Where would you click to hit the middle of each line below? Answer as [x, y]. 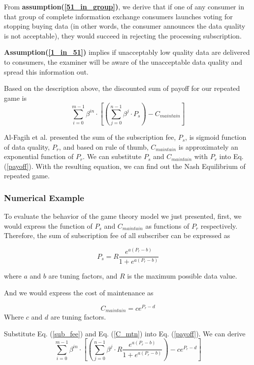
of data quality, [27, 146]
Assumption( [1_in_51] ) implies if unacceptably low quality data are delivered [127, 52]
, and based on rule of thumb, [104, 146]
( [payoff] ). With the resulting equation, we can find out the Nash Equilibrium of [125, 166]
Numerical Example [44, 197]
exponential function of [39, 156]
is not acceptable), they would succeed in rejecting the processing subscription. [123, 35]
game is [15, 98]
